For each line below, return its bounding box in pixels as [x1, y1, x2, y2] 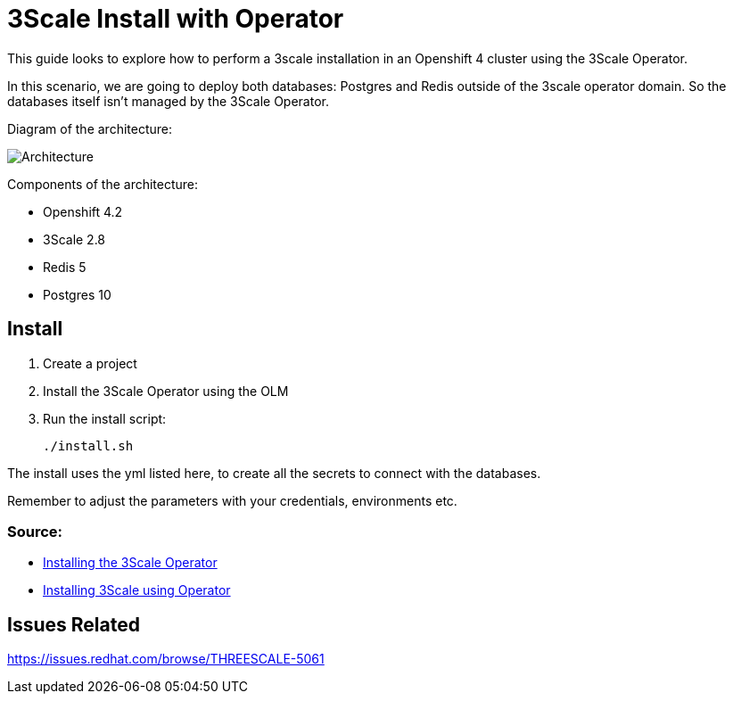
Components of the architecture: [7, 176, 199, 192]
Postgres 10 [43, 286, 111, 302]
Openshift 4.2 [43, 203, 123, 219]
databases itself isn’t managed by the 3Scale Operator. [7, 93, 329, 109]
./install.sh [43, 438, 134, 453]
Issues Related [7, 613, 140, 636]
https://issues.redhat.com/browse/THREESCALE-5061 [7, 651, 325, 667]
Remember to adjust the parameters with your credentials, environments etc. [7, 492, 457, 508]
